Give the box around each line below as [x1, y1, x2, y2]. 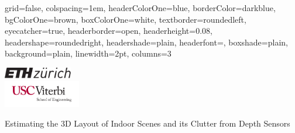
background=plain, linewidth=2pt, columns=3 [5, 47, 171, 60]
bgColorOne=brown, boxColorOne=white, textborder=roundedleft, [5, 13, 246, 25]
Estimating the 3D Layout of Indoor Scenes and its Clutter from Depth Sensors [5, 117, 290, 129]
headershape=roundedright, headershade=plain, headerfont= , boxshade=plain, [5, 36, 288, 48]
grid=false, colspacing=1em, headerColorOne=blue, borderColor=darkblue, [5, 2, 276, 13]
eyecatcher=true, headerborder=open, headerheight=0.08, [5, 24, 212, 37]
